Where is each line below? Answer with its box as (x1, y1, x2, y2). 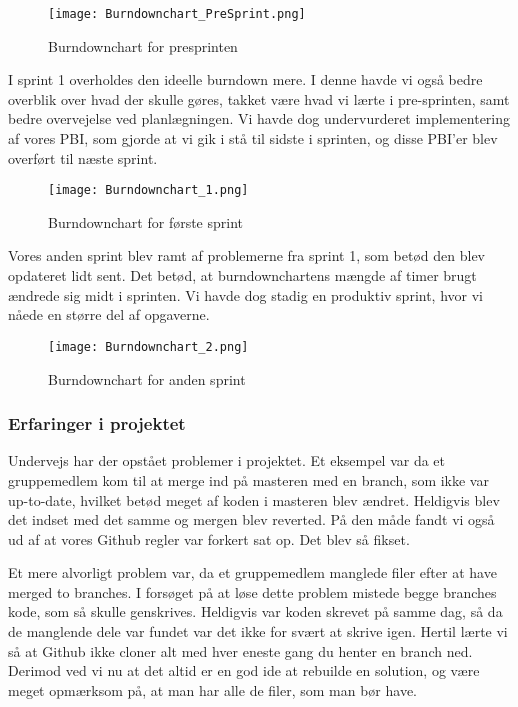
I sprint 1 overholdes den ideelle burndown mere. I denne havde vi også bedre (8, 69, 483, 90)
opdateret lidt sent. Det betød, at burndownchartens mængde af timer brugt (8, 265, 477, 286)
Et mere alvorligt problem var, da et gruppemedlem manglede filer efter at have (8, 562, 497, 583)
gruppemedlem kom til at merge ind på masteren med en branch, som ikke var (8, 469, 489, 490)
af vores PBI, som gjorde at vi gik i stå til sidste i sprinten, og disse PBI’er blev (8, 128, 498, 149)
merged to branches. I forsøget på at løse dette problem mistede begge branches (8, 581, 497, 602)
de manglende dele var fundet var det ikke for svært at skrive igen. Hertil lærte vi (8, 621, 508, 642)
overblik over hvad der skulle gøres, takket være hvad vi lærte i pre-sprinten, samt (8, 88, 510, 109)
